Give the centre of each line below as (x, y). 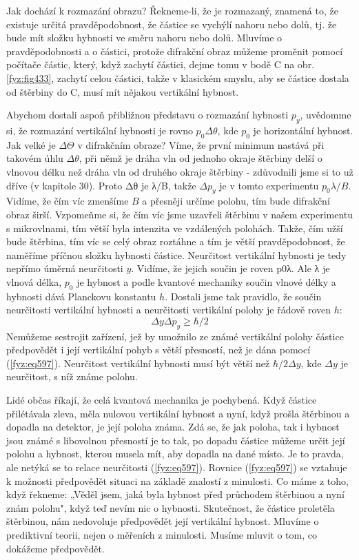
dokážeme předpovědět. (55, 548)
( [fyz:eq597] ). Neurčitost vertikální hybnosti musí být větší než (138, 363)
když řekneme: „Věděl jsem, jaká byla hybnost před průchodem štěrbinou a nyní (175, 494)
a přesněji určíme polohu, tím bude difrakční (236, 201)
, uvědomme (326, 115)
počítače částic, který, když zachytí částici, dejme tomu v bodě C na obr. (161, 64)
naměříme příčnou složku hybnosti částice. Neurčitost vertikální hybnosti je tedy (176, 255)
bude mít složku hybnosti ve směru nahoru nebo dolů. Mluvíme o (144, 38)
